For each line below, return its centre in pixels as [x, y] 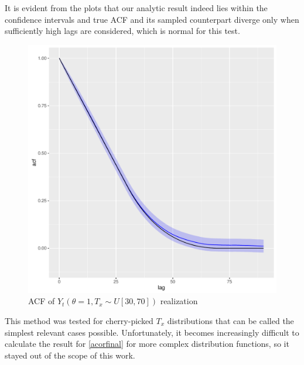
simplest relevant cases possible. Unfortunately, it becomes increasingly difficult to [152, 332]
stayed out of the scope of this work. [70, 355]
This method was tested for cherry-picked [79, 320]
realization [179, 301]
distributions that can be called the [230, 320]
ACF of [42, 301]
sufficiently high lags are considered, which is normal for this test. [122, 31]
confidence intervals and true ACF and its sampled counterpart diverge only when [152, 19]
